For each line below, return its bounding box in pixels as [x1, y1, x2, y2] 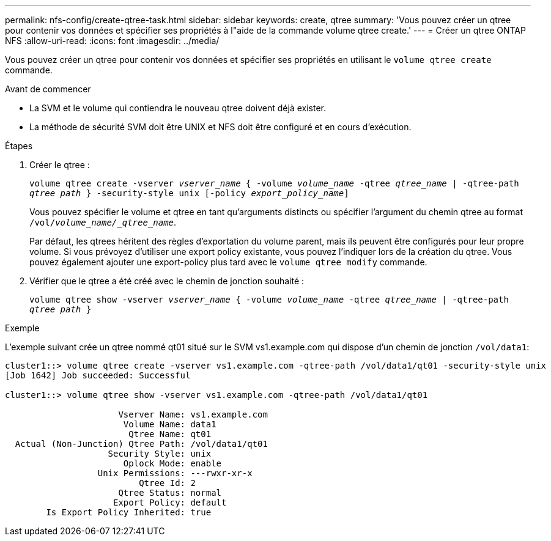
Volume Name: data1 [123, 419, 216, 429]
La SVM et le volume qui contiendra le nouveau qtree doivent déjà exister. [29, 103, 327, 113]
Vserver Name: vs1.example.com [118, 410, 268, 419]
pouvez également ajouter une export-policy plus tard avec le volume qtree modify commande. [29, 257, 427, 267]
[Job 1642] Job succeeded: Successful [5, 370, 191, 380]
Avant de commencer [5, 84, 91, 94]
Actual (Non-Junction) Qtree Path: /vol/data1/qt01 [15, 439, 268, 449]
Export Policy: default [113, 498, 227, 507]
